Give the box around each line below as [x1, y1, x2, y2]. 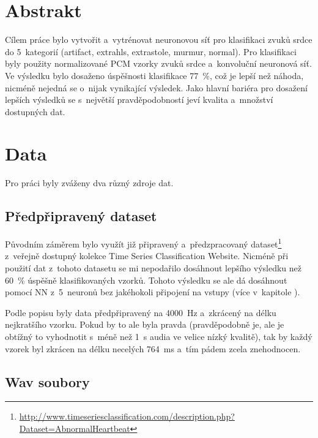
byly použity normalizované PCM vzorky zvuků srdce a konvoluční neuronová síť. [5, 57, 312, 70]
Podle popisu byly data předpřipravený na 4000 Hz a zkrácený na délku [5, 306, 276, 319]
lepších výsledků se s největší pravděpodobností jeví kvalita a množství [5, 93, 273, 106]
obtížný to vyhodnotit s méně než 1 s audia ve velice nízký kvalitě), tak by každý [5, 330, 312, 343]
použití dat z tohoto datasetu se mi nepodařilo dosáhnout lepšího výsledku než [5, 262, 302, 274]
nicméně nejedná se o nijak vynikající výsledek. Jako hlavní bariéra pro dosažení [5, 81, 308, 94]
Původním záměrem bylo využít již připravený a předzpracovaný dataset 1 [5, 236, 282, 250]
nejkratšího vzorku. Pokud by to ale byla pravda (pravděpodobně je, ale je [5, 318, 284, 331]
